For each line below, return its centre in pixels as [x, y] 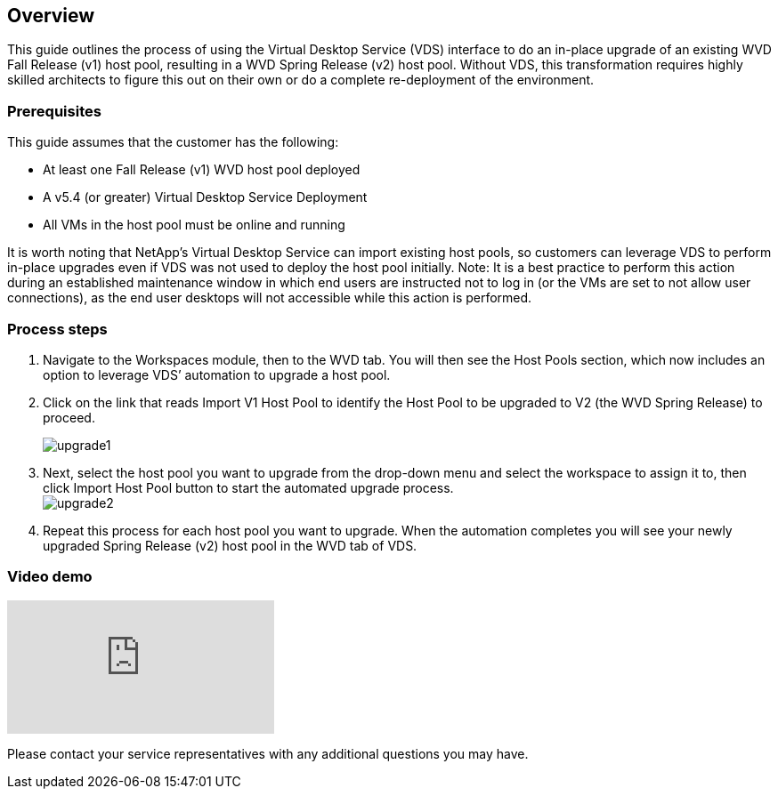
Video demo [50, 577]
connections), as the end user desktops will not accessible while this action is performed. [270, 298]
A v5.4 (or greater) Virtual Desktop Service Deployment [205, 197]
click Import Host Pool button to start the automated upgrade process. [248, 487]
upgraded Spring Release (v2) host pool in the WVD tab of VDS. [230, 545]
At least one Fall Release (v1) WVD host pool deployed [202, 170]
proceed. [69, 417]
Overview [51, 16]
